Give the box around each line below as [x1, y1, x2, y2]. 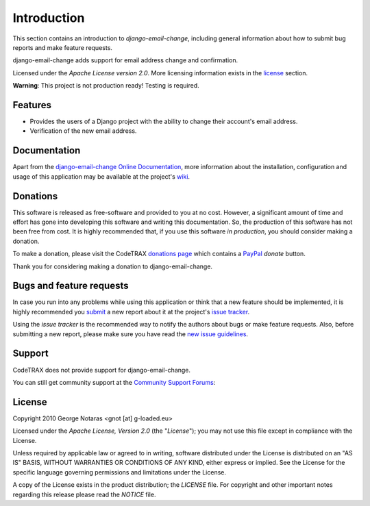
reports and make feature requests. [12, 43, 113, 51]
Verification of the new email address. [29, 127, 137, 135]
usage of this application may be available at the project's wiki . [12, 172, 190, 181]
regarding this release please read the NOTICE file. [12, 490, 156, 498]
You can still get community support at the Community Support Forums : [12, 378, 216, 386]
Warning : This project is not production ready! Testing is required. [12, 81, 200, 90]
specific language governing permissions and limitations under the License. [12, 468, 226, 476]
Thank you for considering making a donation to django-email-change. [12, 262, 212, 270]
